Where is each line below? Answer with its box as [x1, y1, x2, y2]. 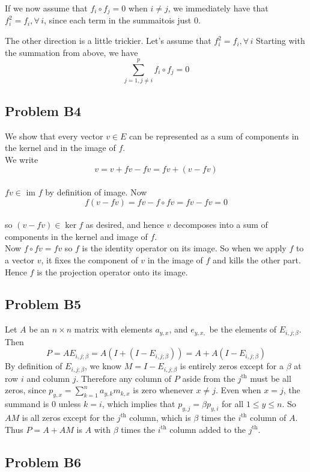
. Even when [215, 384, 261, 396]
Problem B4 [5, 101, 82, 120]
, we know [85, 360, 122, 372]
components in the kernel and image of [5, 230, 148, 242]
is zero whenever [133, 384, 193, 396]
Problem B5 [5, 295, 82, 313]
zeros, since [5, 384, 46, 396]
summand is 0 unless [5, 397, 81, 410]
